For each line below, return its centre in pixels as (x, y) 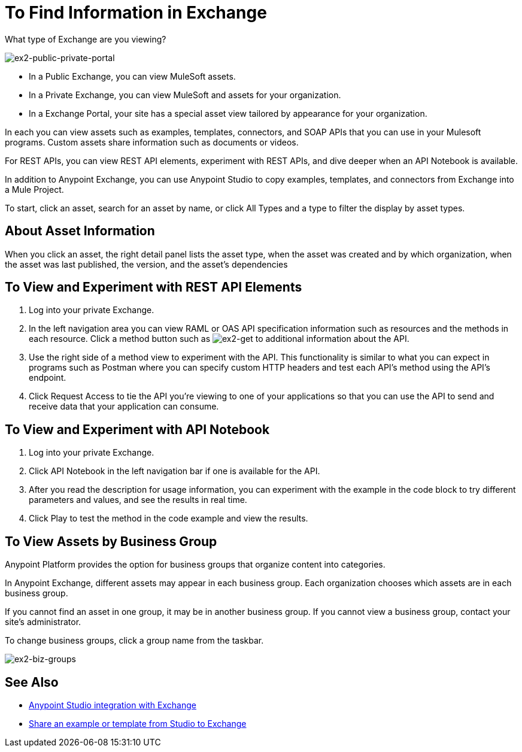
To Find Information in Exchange (136, 13)
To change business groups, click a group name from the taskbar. (134, 641)
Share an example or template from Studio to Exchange (138, 723)
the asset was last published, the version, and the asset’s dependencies (146, 264)
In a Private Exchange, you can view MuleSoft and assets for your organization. (185, 95)
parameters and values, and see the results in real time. (138, 500)
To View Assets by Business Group (111, 541)
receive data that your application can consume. (124, 407)
